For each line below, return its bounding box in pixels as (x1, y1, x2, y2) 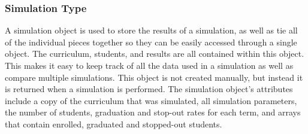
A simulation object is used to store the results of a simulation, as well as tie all (5, 24, 298, 36)
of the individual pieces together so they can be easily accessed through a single (5, 35, 297, 48)
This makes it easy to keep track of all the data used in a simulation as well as (5, 59, 294, 71)
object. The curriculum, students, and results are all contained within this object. (5, 47, 304, 60)
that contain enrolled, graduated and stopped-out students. (5, 117, 222, 130)
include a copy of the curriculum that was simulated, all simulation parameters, (5, 94, 297, 106)
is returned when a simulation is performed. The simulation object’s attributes (5, 83, 293, 95)
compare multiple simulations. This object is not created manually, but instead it (5, 71, 303, 83)
